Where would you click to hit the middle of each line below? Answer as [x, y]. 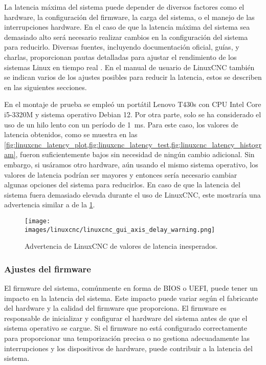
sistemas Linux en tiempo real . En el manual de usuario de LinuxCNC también [129, 67]
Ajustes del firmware [48, 269]
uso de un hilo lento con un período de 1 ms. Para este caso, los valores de [121, 124]
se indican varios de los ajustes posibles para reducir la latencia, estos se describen [133, 77]
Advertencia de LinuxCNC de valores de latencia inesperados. [121, 246]
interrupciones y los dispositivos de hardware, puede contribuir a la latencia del [128, 348]
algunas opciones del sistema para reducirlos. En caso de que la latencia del [122, 185]
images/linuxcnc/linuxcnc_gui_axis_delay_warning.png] [120, 230]
